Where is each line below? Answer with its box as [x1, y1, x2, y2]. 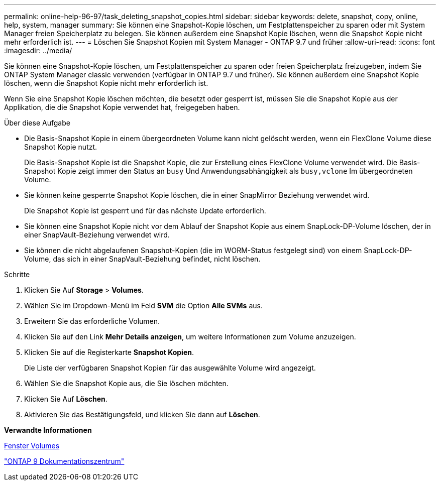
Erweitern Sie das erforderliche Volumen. [24, 317, 160, 325]
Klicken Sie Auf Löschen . [24, 395, 107, 403]
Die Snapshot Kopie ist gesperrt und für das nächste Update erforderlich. [24, 206, 266, 215]
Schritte [4, 270, 30, 279]
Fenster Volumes [4, 441, 60, 450]
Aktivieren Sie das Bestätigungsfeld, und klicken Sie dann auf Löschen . [24, 410, 260, 419]
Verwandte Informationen [4, 426, 92, 434]
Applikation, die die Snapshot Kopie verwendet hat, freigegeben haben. [4, 103, 240, 111]
